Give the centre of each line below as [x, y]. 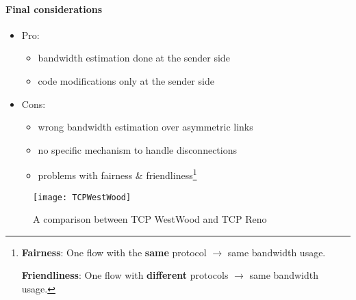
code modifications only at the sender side [126, 80]
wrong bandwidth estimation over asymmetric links [145, 127]
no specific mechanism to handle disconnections [137, 149]
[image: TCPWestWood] [82, 197]
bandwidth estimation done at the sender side [134, 58]
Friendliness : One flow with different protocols [125, 275]
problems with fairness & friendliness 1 [117, 174]
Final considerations [54, 9]
